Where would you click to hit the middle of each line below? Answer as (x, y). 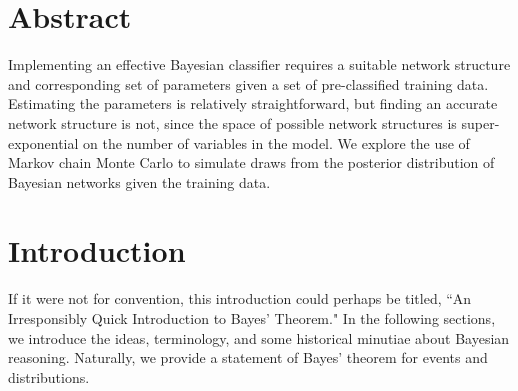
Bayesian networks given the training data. (139, 181)
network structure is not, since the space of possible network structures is (232, 122)
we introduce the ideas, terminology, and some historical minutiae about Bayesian (259, 337)
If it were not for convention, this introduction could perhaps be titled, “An (240, 298)
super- (480, 122)
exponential (43, 142)
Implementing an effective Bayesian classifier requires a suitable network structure (259, 64)
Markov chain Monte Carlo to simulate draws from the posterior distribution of (251, 162)
